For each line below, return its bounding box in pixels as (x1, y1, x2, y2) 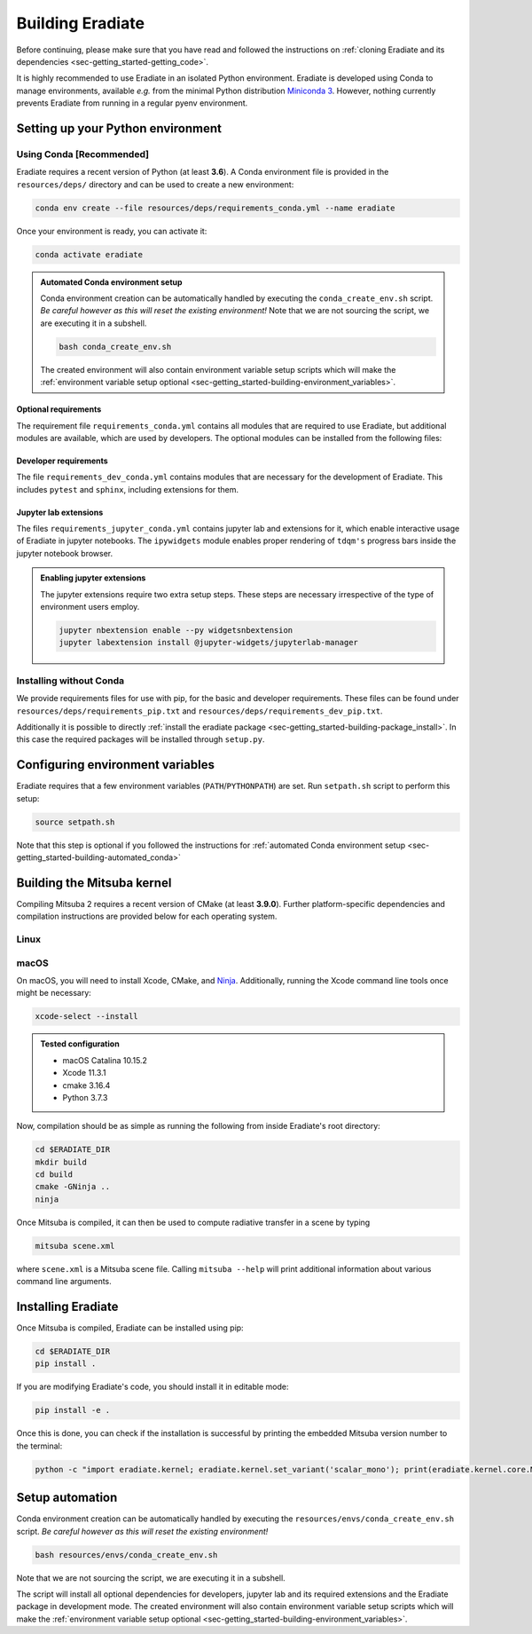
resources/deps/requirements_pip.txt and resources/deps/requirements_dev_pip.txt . (16, 706, 383, 716)
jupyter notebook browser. (16, 548, 113, 558)
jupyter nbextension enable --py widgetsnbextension (59, 626, 293, 635)
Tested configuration (40, 1038, 120, 1049)
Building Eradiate (16, 13, 145, 33)
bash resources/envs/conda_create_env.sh (35, 1550, 218, 1559)
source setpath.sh (35, 817, 115, 827)
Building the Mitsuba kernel (16, 875, 172, 890)
